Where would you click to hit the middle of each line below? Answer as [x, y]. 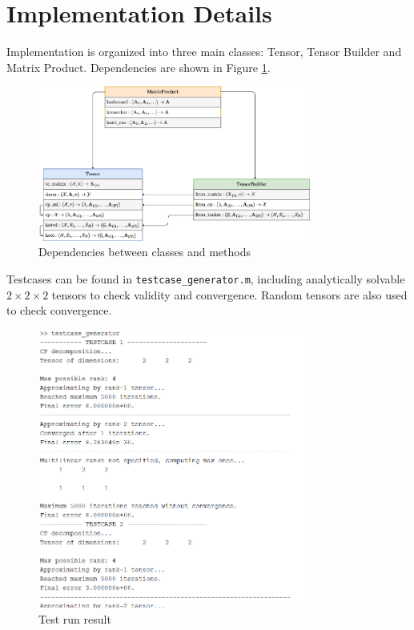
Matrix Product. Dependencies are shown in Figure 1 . [139, 67]
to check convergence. [59, 310]
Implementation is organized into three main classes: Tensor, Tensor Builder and [204, 52]
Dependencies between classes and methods [145, 252]
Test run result [75, 619]
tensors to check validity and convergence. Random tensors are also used [229, 294]
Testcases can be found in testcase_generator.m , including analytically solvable [206, 278]
